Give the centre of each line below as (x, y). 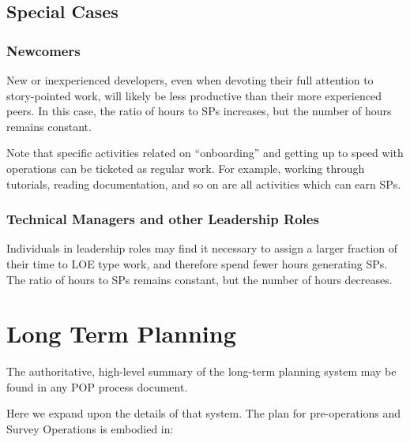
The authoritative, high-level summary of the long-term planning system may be (201, 371)
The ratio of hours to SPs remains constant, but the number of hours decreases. (199, 279)
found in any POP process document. (97, 386)
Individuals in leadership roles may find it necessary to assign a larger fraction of (202, 248)
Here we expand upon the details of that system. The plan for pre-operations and (204, 413)
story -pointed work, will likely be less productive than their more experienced (194, 95)
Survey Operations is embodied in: (90, 429)
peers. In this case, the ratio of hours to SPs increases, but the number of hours (199, 111)
